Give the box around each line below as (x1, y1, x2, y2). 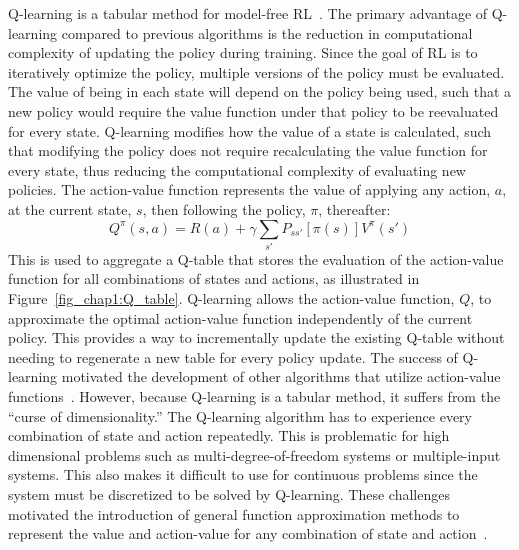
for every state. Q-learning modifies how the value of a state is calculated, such (8, 120, 492, 141)
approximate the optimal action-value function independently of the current (8, 307, 473, 328)
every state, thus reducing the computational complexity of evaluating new (8, 159, 466, 180)
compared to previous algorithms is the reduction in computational (61, 22, 473, 43)
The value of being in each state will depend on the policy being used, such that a (8, 81, 512, 102)
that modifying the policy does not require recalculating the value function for (8, 140, 488, 161)
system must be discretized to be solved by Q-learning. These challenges (8, 483, 450, 504)
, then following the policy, (142, 198, 306, 219)
